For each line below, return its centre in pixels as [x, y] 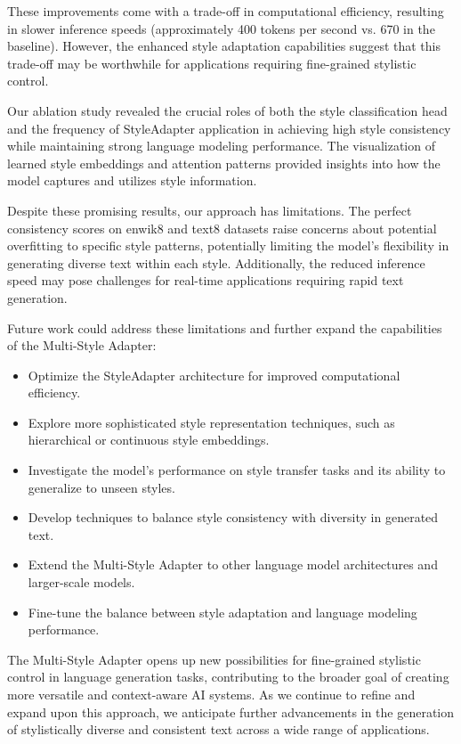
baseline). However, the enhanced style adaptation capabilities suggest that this [224, 46]
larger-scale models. [81, 582]
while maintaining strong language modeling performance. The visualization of [221, 146]
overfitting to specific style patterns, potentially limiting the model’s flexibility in [228, 245]
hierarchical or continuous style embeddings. [149, 440]
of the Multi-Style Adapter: [82, 345]
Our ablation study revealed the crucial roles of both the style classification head [227, 110]
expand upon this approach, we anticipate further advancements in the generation [231, 711]
